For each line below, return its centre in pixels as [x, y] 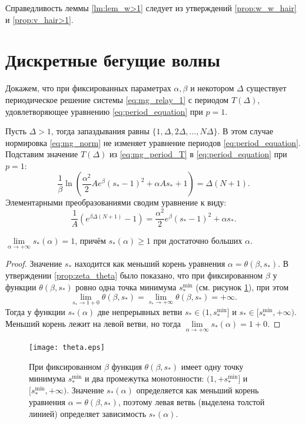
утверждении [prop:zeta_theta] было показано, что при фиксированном [134, 275]
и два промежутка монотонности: [145, 378]
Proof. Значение [34, 264]
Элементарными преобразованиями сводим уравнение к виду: [116, 202]
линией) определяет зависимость [88, 413]
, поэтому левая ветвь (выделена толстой [191, 401]
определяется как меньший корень [198, 390]
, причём [90, 241]
